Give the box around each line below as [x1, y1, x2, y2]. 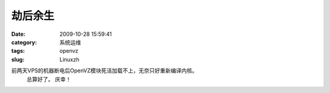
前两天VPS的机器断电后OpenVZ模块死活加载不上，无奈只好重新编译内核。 [11, 67, 198, 74]
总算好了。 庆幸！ [26, 75, 71, 83]
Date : [11, 30, 26, 38]
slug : [11, 55, 24, 63]
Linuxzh [59, 55, 79, 63]
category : [11, 38, 37, 46]
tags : [11, 47, 25, 55]
